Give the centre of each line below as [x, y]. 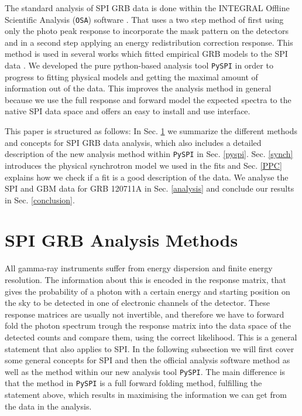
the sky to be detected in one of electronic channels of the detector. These [137, 303]
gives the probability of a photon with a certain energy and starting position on [147, 291]
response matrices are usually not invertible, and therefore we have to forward [145, 314]
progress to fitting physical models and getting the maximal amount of [131, 76]
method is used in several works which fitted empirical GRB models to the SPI [146, 54]
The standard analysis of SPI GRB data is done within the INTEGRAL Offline [147, 8]
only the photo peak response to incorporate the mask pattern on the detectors [147, 31]
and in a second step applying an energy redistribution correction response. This [149, 42]
